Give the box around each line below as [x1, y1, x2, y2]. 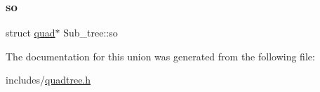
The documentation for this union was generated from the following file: [6, 48, 315, 63]
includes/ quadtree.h [6, 72, 91, 87]
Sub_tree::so [63, 25, 118, 40]
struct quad [6, 25, 55, 40]
